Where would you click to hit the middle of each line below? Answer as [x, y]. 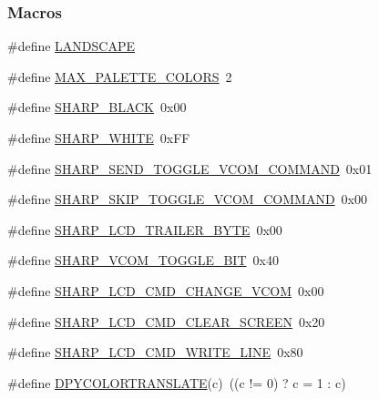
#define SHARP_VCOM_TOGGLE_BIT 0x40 [143, 260]
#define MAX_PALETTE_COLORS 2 [120, 76]
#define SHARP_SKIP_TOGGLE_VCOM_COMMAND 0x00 [187, 199]
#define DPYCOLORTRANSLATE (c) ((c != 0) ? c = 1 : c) [177, 382]
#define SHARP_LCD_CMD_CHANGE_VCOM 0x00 [166, 290]
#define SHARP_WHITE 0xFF [99, 138]
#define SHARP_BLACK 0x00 [97, 107]
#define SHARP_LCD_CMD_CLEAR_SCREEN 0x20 [166, 321]
